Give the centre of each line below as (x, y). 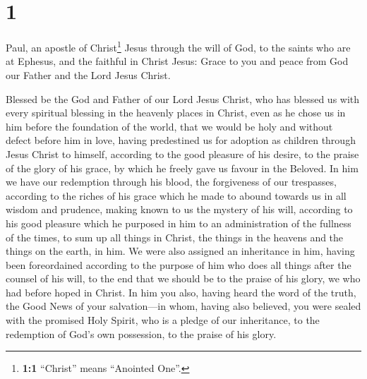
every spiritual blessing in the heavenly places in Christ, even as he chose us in (176, 113)
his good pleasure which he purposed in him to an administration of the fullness (179, 223)
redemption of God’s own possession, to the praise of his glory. (141, 333)
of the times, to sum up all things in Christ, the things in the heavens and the (175, 237)
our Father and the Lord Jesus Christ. (88, 74)
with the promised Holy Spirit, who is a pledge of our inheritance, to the (163, 320)
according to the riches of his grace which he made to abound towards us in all (176, 195)
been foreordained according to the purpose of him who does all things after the (179, 264)
